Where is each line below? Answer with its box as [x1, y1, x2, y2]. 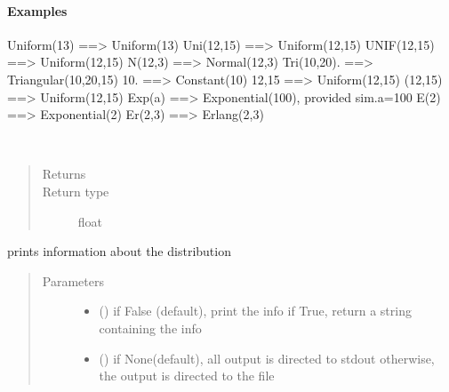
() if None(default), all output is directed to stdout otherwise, [99, 348, 435, 367]
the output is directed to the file [99, 366, 275, 385]
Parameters [42, 271, 104, 290]
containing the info [99, 318, 202, 337]
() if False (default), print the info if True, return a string [99, 301, 412, 320]
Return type [42, 181, 109, 200]
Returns [42, 164, 86, 183]
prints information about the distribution [7, 242, 231, 260]
